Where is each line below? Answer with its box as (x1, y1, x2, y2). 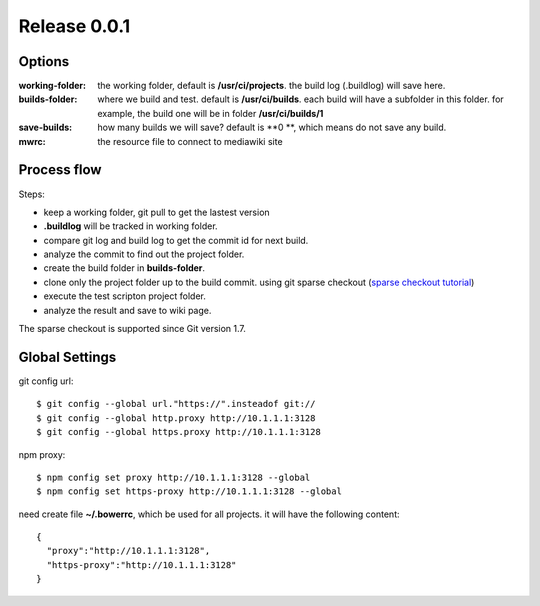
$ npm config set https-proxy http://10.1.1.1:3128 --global (36, 486, 342, 497)
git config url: (18, 375, 74, 387)
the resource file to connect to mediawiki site (97, 135, 284, 147)
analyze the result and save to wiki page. (43, 304, 212, 316)
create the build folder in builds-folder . (43, 262, 205, 274)
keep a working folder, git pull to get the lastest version (43, 206, 270, 218)
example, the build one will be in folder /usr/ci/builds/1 (97, 107, 324, 119)
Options (18, 53, 70, 70)
